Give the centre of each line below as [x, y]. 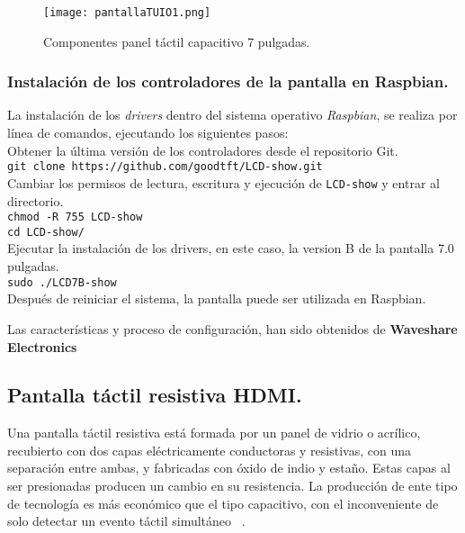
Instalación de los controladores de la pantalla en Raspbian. [228, 81]
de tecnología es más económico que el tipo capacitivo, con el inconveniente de [223, 503]
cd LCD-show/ [46, 232]
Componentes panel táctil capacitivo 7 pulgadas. [177, 41]
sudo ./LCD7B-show [62, 282]
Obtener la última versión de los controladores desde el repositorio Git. [203, 150]
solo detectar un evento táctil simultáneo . [126, 521]
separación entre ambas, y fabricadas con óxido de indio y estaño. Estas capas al [229, 468]
